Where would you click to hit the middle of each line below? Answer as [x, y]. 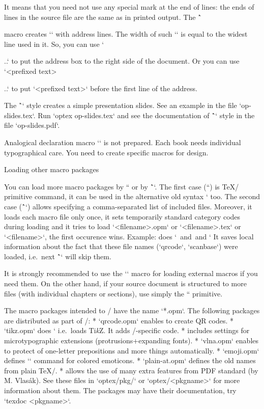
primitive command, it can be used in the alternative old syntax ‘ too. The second [132, 196]
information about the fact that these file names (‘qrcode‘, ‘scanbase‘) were [121, 246]
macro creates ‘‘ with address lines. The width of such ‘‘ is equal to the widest [126, 34]
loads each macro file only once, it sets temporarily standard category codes [122, 216]
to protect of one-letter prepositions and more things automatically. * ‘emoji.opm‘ [132, 350]
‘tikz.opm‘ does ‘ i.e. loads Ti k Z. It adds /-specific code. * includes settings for [127, 330]
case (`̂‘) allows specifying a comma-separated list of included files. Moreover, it [128, 206]
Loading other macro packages [52, 169]
